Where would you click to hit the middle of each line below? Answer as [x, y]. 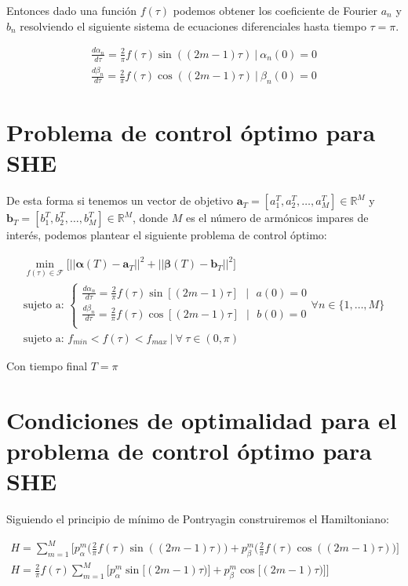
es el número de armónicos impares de [277, 218]
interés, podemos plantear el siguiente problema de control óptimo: [167, 235]
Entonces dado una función [71, 10]
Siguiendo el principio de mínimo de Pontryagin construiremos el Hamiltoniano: [198, 518]
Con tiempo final [47, 365]
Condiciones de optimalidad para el [202, 419]
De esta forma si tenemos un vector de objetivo [120, 200]
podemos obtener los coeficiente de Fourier [275, 10]
